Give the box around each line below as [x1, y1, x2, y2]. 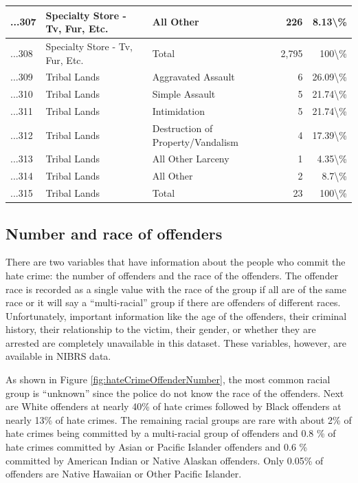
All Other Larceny [152, 151, 230, 166]
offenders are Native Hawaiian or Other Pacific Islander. [5, 466, 242, 481]
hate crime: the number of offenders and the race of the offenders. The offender [5, 268, 339, 282]
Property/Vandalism [152, 134, 238, 149]
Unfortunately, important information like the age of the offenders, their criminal [5, 308, 347, 323]
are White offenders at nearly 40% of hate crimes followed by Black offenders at [5, 399, 342, 414]
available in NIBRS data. [5, 349, 111, 363]
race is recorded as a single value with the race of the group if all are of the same [5, 281, 346, 296]
